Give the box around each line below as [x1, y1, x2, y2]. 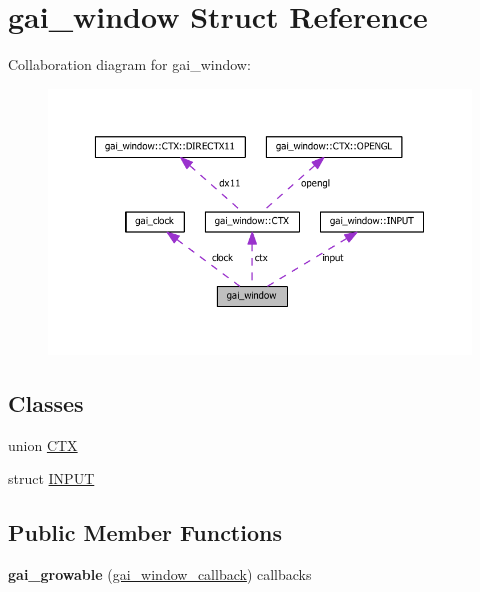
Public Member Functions [8, 517, 282, 548]
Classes [8, 387, 84, 418]
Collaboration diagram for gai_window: [8, 54, 251, 75]
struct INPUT [8, 468, 95, 489]
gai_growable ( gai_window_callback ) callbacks [8, 564, 312, 585]
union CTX [8, 434, 78, 455]
